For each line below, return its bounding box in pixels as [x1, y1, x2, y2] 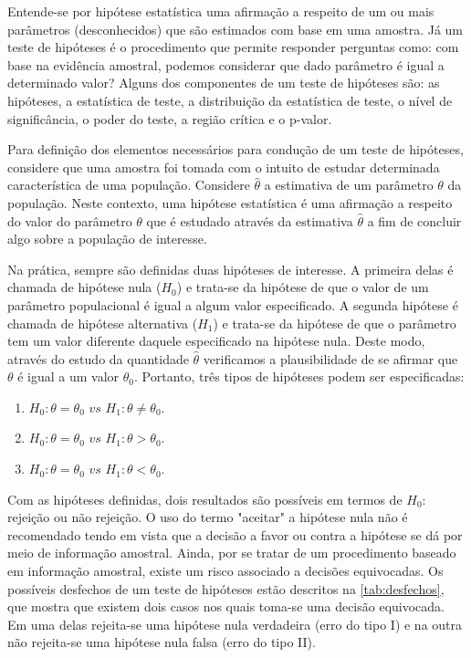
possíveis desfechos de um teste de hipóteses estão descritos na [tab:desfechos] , [7, 579, 445, 598]
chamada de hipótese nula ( [7, 277, 162, 297]
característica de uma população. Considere [7, 175, 250, 194]
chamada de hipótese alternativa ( [7, 313, 198, 332]
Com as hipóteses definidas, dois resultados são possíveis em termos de [7, 489, 403, 508]
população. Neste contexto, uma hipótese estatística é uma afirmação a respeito [7, 193, 453, 212]
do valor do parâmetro [7, 211, 132, 230]
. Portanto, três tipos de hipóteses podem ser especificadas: [134, 367, 465, 386]
